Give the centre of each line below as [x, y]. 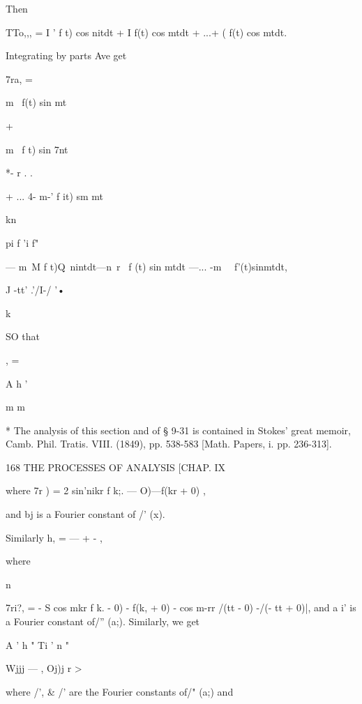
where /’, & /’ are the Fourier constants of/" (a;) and [120, 691]
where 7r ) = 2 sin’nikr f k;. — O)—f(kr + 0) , [106, 490]
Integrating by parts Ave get [66, 55]
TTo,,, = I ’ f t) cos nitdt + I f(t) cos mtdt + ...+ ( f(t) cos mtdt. [146, 32]
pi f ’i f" [22, 242]
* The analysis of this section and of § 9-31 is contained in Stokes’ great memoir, [178, 430]
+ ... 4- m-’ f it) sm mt [55, 196]
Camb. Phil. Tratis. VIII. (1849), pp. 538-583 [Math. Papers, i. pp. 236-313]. [169, 444]
